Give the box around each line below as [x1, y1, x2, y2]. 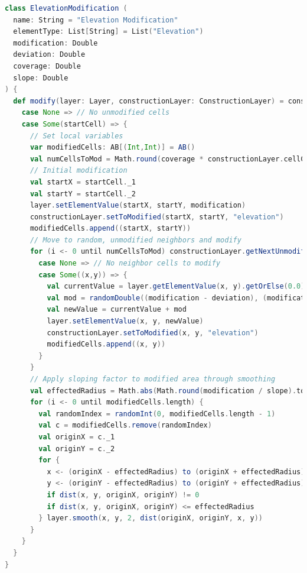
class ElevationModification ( [5, 4, 128, 12]
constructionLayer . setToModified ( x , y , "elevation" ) [47, 328, 259, 337]
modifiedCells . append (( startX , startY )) [30, 224, 191, 233]
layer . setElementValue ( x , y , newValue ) [47, 317, 204, 326]
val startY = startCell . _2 [30, 189, 136, 198]
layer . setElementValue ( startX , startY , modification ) [30, 201, 246, 210]
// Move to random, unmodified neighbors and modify [30, 235, 241, 244]
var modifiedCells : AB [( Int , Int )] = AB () [30, 143, 195, 152]
